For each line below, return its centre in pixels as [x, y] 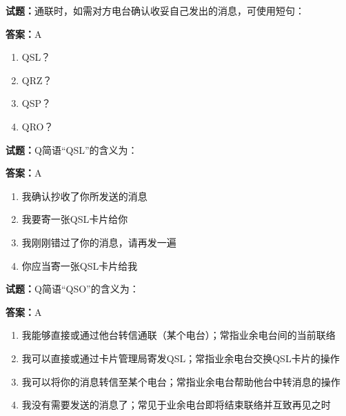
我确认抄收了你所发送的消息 [84, 196]
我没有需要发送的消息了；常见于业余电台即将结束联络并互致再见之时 [176, 405]
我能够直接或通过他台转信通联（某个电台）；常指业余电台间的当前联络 [179, 335]
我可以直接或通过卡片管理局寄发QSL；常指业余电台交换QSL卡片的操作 [181, 358]
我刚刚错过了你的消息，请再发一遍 [99, 242]
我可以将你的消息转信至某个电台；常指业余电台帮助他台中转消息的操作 [181, 381]
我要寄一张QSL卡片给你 [75, 219]
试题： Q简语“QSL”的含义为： [72, 149]
